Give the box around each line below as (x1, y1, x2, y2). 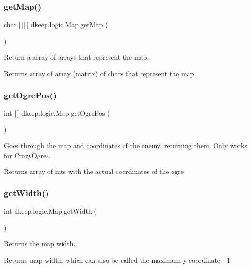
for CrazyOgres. (4, 150, 51, 160)
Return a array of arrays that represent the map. (4, 52, 149, 62)
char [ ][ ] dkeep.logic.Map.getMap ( (4, 19, 108, 30)
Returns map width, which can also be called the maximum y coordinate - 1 (4, 254, 231, 265)
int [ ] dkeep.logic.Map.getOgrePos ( (4, 108, 110, 118)
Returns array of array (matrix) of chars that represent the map (4, 68, 194, 78)
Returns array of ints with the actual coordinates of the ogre (4, 166, 184, 176)
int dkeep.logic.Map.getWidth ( (4, 206, 97, 216)
